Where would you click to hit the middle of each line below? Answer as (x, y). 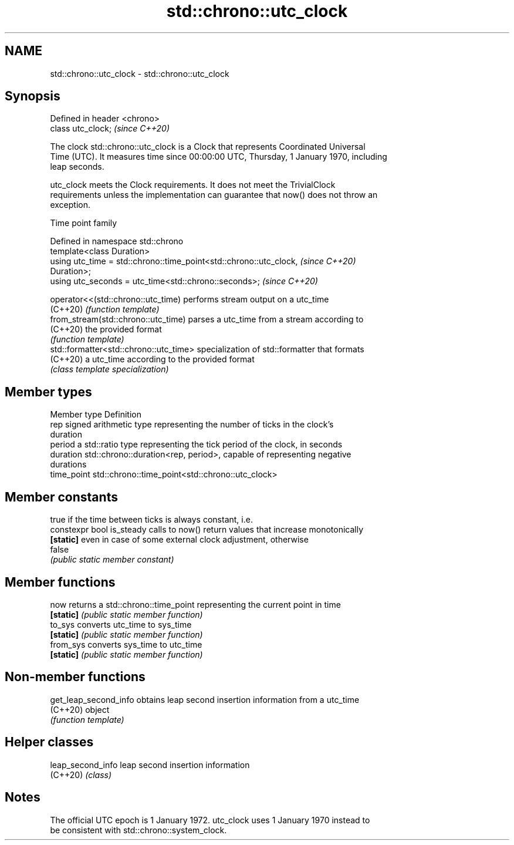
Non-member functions (75, 677)
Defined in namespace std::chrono (117, 241)
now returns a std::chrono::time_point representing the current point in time (195, 604)
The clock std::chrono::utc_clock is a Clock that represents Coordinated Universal (208, 147)
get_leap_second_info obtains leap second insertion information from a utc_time (205, 699)
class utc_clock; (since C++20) (110, 129)
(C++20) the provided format (106, 329)
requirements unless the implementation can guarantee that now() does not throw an (214, 195)
